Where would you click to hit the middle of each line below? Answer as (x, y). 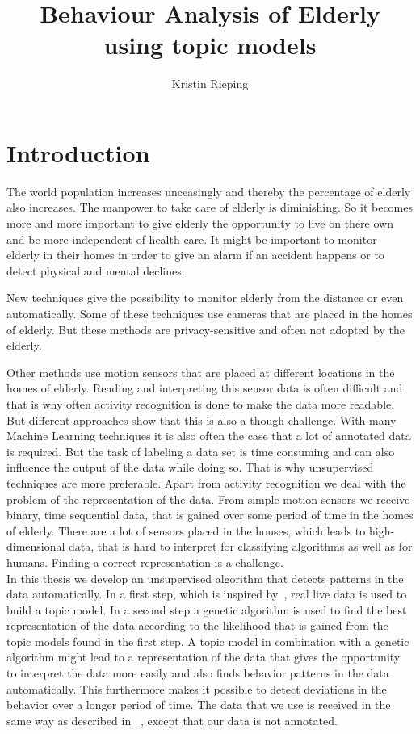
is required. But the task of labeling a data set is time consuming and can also (201, 451)
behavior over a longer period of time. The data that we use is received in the (199, 705)
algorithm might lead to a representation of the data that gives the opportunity (204, 657)
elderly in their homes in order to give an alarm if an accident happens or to (195, 255)
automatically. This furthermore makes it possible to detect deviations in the (197, 688)
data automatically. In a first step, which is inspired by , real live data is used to (207, 594)
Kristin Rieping (210, 84)
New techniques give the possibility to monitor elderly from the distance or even (205, 298)
